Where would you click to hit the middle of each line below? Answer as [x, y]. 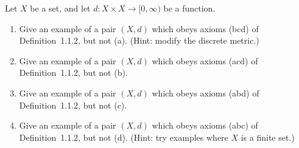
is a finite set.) [268, 137]
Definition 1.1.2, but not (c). [73, 105]
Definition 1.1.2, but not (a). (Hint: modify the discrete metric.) [139, 40]
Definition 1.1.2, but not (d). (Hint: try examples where [124, 137]
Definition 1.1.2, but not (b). [73, 72]
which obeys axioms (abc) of [205, 125]
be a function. [189, 8]
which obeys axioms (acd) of [205, 60]
